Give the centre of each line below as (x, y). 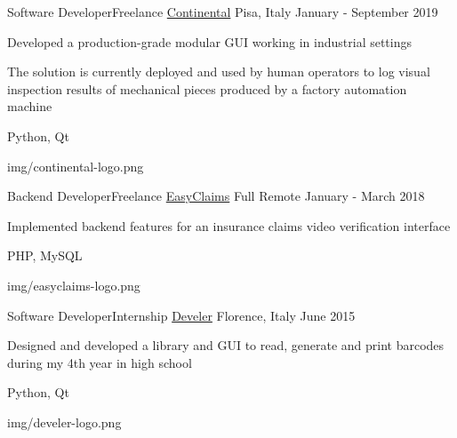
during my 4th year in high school (100, 362)
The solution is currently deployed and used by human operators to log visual (219, 72)
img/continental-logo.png (76, 166)
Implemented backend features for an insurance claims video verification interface (229, 225)
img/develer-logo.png (64, 422)
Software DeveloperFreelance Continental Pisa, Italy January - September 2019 (223, 12)
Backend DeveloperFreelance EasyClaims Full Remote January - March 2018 (216, 196)
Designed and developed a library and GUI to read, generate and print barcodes (226, 345)
